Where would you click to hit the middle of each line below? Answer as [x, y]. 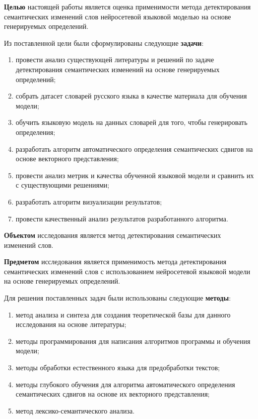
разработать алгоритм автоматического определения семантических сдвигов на [134, 149]
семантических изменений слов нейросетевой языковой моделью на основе [118, 16]
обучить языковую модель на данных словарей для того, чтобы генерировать [131, 122]
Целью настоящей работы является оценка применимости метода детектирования [128, 6]
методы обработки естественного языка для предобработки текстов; [118, 367]
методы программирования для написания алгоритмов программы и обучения [133, 341]
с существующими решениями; [63, 185]
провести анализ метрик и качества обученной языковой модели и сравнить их [135, 175]
